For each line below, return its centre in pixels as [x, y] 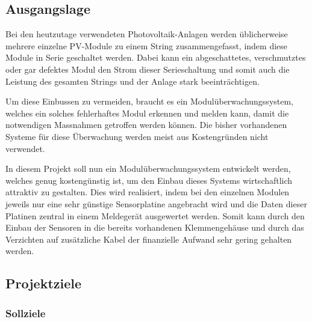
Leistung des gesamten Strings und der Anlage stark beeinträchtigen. [133, 81]
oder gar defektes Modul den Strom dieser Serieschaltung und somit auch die [148, 69]
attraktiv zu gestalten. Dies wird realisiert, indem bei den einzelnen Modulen [148, 192]
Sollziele [26, 313]
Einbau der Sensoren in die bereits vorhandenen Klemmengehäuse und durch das [155, 227]
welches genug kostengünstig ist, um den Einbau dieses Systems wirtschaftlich [149, 180]
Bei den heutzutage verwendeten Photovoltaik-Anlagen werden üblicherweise [147, 34]
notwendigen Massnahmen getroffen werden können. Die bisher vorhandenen [146, 125]
